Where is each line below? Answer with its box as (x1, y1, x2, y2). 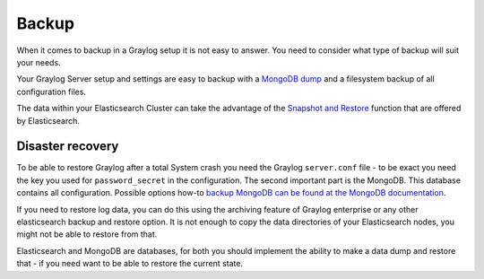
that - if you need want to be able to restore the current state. (16, 258, 244, 269)
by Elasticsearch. (16, 115, 81, 126)
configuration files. (16, 86, 87, 97)
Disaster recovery (16, 139, 119, 154)
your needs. (16, 57, 62, 67)
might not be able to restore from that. (16, 229, 158, 240)
